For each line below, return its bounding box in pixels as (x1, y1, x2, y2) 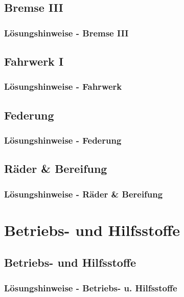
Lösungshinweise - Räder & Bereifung (4, 187, 163, 200)
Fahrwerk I (4, 53, 64, 69)
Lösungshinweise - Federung (4, 133, 122, 146)
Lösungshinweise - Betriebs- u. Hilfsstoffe (4, 281, 177, 294)
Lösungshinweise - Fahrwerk (4, 80, 122, 93)
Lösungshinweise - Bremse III (4, 26, 129, 39)
